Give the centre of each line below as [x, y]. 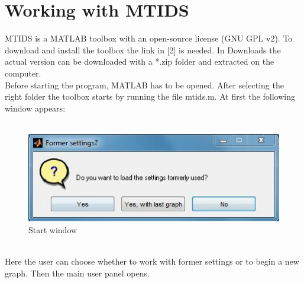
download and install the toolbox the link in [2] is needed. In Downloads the [143, 50]
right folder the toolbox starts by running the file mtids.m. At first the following [150, 96]
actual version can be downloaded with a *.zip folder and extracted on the [140, 61]
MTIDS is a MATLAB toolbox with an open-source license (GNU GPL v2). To [149, 38]
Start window [53, 229]
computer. [23, 73]
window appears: [35, 108]
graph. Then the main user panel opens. [77, 273]
